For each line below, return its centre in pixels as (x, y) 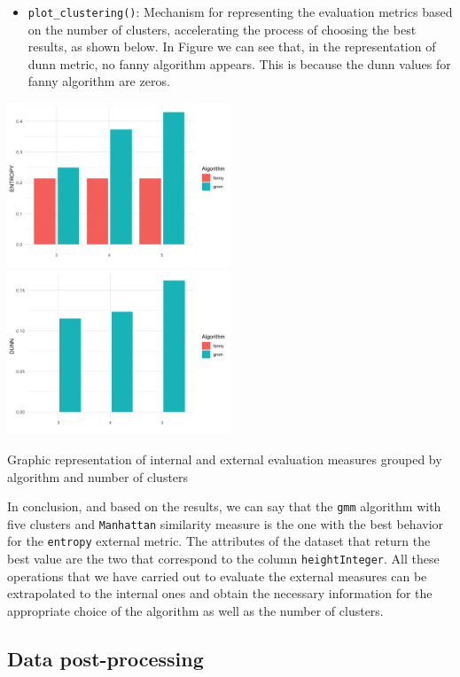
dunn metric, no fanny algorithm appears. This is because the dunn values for (239, 63)
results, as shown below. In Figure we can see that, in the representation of (232, 47)
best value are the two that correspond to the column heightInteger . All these (223, 559)
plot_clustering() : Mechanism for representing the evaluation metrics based (240, 12)
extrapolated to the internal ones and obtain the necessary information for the (220, 593)
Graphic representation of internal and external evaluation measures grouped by (225, 459)
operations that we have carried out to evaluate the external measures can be (217, 576)
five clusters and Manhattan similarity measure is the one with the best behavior (226, 523)
